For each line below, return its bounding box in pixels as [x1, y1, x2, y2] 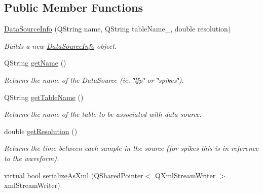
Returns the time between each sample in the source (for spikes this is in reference [4, 143, 259, 153]
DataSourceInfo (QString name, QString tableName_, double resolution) [4, 23, 231, 34]
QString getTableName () [4, 91, 84, 102]
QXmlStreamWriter [155, 170, 216, 180]
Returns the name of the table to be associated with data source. [4, 109, 202, 119]
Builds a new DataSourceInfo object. [4, 40, 117, 51]
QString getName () [4, 57, 66, 68]
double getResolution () [4, 125, 78, 136]
